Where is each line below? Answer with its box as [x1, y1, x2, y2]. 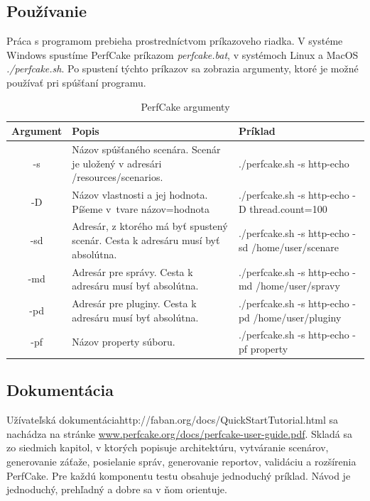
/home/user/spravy [256, 278, 340, 293]
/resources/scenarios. [72, 170, 163, 185]
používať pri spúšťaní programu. [6, 75, 146, 89]
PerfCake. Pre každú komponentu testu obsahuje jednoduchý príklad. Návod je [6, 468, 351, 483]
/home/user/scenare [251, 239, 339, 254]
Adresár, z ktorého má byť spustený [72, 219, 228, 233]
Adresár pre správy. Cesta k [72, 264, 193, 279]
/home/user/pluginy [253, 309, 342, 324]
